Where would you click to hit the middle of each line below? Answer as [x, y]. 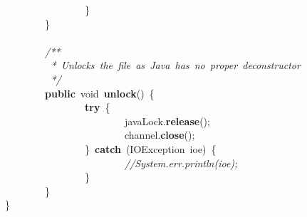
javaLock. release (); [167, 121]
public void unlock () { [100, 93]
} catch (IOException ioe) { [150, 148]
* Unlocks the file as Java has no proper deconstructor [176, 65]
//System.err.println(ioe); [181, 163]
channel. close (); [160, 135]
